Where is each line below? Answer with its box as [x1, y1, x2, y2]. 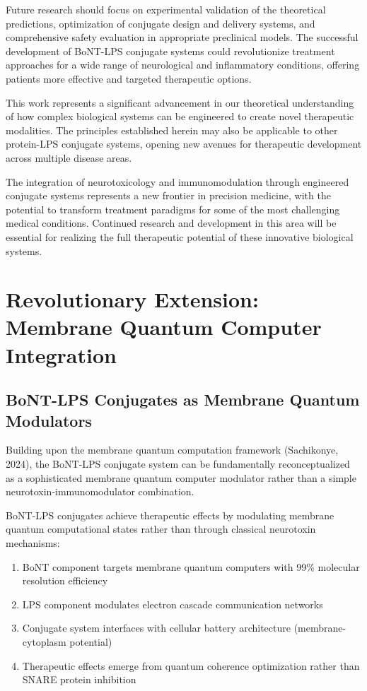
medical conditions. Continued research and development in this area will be [6, 215, 337, 230]
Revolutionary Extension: [6, 285, 259, 314]
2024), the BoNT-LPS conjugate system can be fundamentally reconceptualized [6, 456, 350, 471]
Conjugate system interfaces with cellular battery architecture [22, 620, 291, 635]
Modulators [6, 409, 92, 431]
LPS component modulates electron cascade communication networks [22, 596, 323, 611]
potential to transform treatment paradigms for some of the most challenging [6, 201, 340, 216]
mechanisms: [6, 536, 60, 550]
